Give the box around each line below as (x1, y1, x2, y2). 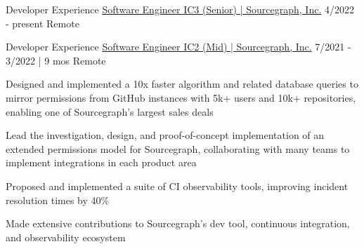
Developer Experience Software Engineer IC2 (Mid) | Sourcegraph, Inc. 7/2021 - (6, 39, 351, 54)
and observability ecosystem (6, 229, 126, 244)
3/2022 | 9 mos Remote (6, 53, 106, 67)
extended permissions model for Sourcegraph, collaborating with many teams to (6, 141, 350, 156)
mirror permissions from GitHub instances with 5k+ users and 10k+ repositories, (6, 90, 356, 105)
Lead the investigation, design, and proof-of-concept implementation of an (6, 128, 325, 142)
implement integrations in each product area (6, 155, 197, 170)
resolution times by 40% (6, 192, 110, 207)
